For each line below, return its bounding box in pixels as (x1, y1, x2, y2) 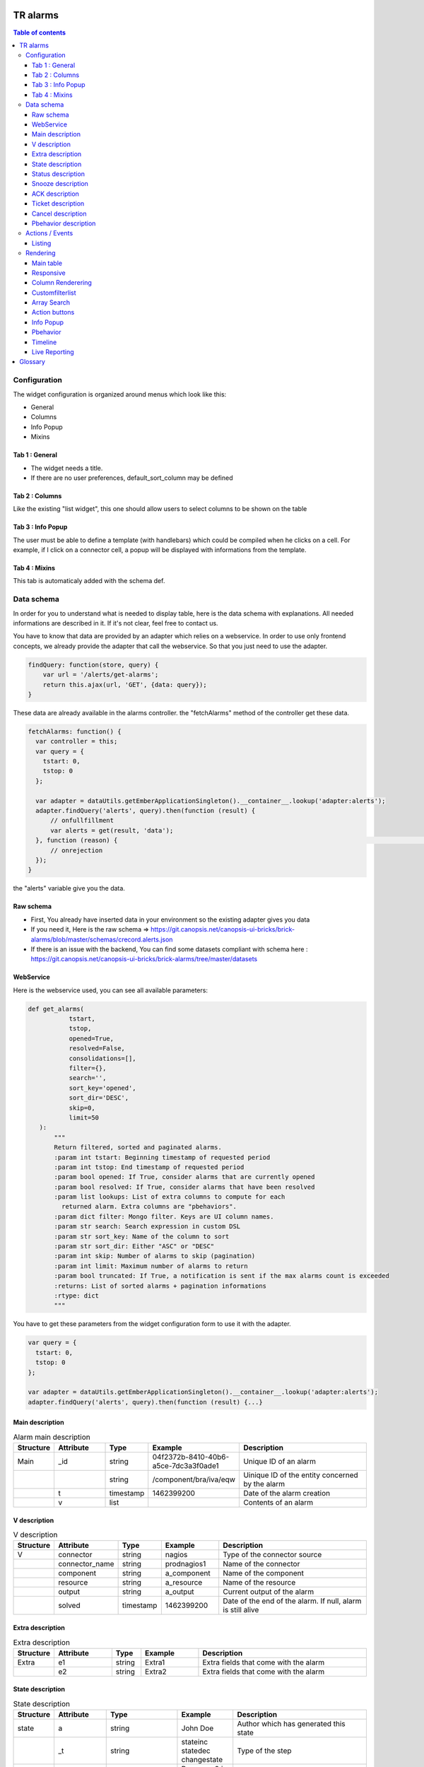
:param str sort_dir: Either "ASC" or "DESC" (54, 1243, 215, 1250)
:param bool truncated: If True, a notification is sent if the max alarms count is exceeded (54, 1272, 390, 1280)
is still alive (223, 1605, 259, 1615)
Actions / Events (25, 229, 73, 237)
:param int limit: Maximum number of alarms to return (54, 1262, 248, 1270)
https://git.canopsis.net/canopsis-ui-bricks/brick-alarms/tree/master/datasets (30, 955, 258, 963)
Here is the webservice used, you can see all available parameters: (13, 986, 208, 994)
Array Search (32, 298, 71, 307)
